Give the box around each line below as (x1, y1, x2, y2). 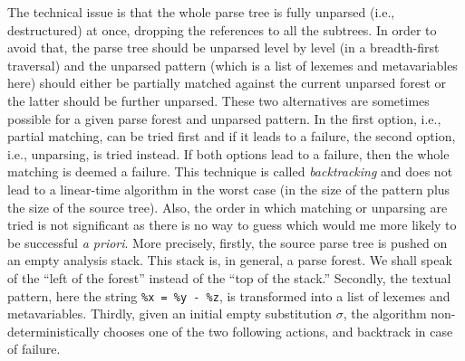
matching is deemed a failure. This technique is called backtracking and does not (7, 162, 453, 181)
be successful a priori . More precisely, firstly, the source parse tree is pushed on (7, 233, 448, 252)
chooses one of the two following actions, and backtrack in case (103, 321, 453, 340)
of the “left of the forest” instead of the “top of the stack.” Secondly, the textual (7, 268, 451, 287)
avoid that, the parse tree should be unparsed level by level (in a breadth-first (7, 38, 440, 57)
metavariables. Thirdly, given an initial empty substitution (7, 304, 333, 323)
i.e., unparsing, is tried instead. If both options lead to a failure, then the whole (7, 144, 450, 163)
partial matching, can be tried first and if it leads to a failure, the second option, (7, 127, 456, 146)
